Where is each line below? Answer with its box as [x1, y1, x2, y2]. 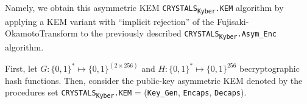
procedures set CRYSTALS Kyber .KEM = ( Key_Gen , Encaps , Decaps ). [5, 86, 247, 99]
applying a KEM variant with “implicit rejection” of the [5, 15, 214, 27]
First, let [5, 62, 38, 74]
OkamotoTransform [5, 27, 78, 40]
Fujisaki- [216, 15, 249, 27]
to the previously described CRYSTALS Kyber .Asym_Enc [80, 27, 277, 41]
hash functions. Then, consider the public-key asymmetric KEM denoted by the [5, 74, 303, 86]
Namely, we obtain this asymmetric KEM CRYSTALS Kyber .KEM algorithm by [5, 1, 284, 15]
